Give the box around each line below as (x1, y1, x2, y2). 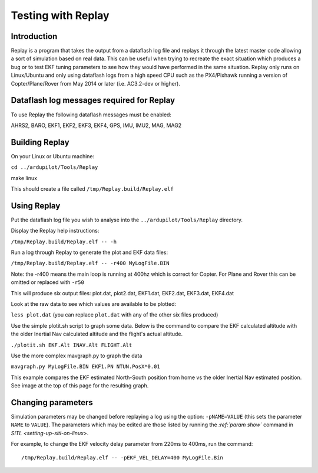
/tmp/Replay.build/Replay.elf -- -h (11, 238, 117, 245)
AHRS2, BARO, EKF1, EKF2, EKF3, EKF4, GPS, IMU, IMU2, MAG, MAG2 (11, 122, 182, 129)
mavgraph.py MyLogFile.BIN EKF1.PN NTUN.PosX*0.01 (11, 363, 160, 370)
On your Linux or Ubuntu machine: (11, 152, 95, 159)
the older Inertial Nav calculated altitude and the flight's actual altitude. (11, 331, 183, 338)
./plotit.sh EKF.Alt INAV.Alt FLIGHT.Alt (11, 341, 132, 348)
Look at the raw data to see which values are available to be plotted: (11, 301, 177, 308)
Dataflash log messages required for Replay (11, 95, 175, 106)
